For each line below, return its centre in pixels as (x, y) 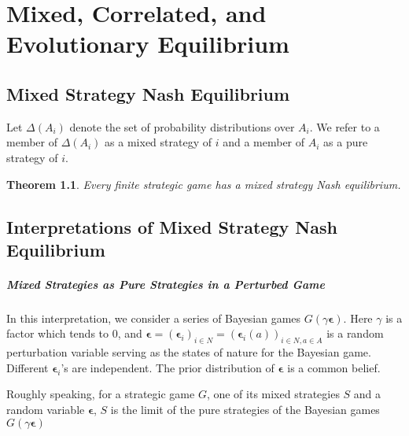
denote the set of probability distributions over (182, 126)
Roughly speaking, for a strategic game (101, 394)
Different (28, 367)
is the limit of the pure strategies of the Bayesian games (245, 410)
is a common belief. (334, 367)
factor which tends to (58, 333)
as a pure (346, 142)
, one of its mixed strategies (273, 394)
